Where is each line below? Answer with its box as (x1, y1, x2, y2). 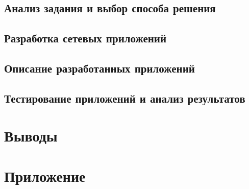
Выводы (4, 125, 58, 146)
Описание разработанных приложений (4, 60, 195, 76)
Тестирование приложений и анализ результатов (4, 90, 245, 106)
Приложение (4, 165, 86, 186)
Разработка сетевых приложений (4, 30, 167, 46)
